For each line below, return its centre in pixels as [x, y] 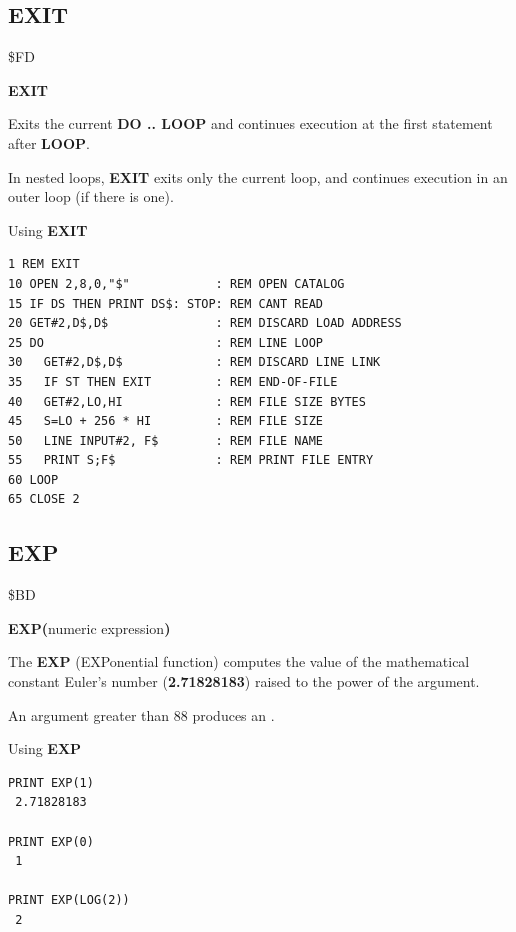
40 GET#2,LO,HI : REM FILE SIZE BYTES [187, 401]
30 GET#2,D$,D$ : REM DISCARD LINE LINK [194, 362]
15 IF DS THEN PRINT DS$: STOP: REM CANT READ [165, 303]
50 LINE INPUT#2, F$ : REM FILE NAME [165, 440]
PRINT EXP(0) [51, 841]
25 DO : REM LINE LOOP [165, 342]
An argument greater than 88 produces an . [141, 714]
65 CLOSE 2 [44, 499]
